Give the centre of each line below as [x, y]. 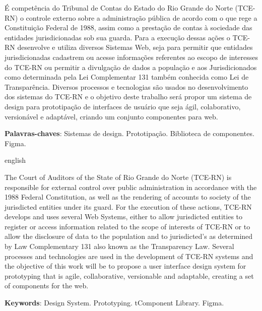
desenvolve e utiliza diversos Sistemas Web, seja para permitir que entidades [135, 47]
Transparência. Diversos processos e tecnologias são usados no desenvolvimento [126, 86]
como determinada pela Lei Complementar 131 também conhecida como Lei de [127, 77]
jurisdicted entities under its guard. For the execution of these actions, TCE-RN [128, 206]
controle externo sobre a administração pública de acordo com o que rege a [142, 17]
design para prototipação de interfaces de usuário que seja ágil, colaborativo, [123, 106]
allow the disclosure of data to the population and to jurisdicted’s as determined [129, 236]
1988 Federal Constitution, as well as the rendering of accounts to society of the [128, 197]
